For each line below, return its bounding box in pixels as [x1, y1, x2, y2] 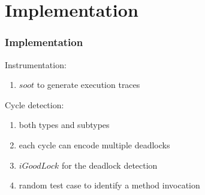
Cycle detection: [5, 98, 64, 111]
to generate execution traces [37, 78, 140, 91]
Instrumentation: [5, 58, 67, 71]
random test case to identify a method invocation [19, 179, 200, 191]
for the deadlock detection [61, 159, 158, 171]
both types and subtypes [19, 118, 110, 131]
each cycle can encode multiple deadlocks [19, 138, 170, 151]
